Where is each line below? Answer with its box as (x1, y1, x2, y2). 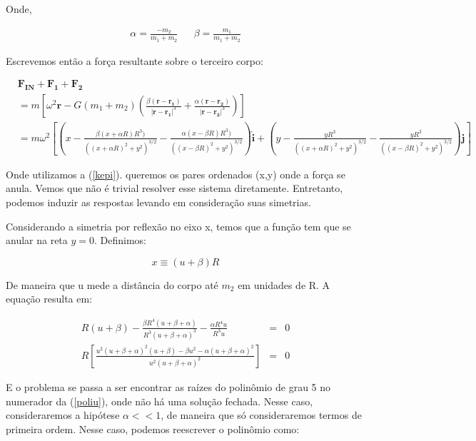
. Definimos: (94, 233, 147, 248)
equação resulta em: (6, 291, 93, 306)
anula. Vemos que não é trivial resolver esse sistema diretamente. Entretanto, (6, 181, 343, 196)
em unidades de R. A (238, 277, 330, 292)
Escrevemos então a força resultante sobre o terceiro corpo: (6, 53, 263, 68)
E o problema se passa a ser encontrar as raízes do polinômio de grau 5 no (6, 379, 331, 394)
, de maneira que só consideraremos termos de (161, 407, 362, 422)
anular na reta (6, 233, 68, 248)
